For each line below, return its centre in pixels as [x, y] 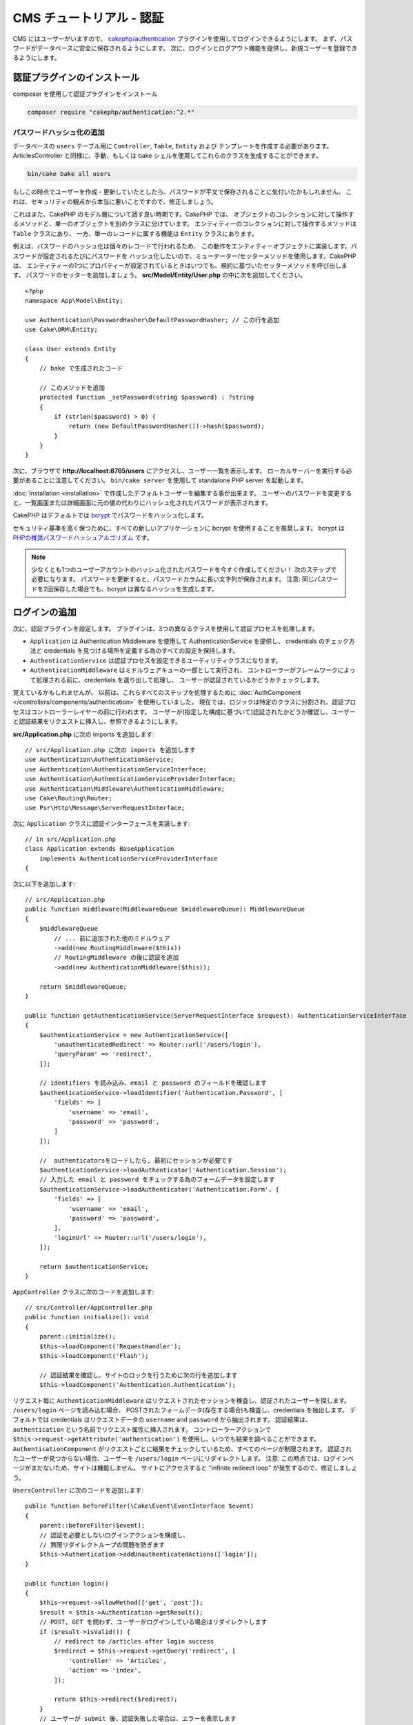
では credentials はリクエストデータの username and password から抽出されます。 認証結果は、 [174, 1420]
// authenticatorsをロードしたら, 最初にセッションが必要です [136, 1160]
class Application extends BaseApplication [100, 849]
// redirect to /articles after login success [134, 1641]
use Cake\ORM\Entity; [61, 330]
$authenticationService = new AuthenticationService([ [134, 1035]
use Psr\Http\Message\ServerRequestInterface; [105, 808]
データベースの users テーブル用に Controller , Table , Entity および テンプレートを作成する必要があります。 [173, 146]
